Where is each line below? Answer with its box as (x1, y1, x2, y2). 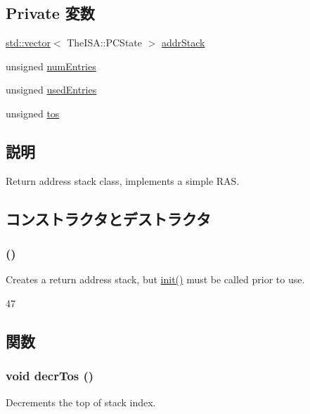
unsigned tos (6, 105, 60, 120)
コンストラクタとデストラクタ (6, 207, 211, 229)
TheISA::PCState (67, 35, 142, 50)
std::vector (6, 35, 51, 50)
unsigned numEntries (6, 58, 96, 73)
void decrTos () (6, 367, 94, 384)
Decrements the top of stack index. (6, 394, 156, 409)
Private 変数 (6, 2, 95, 24)
